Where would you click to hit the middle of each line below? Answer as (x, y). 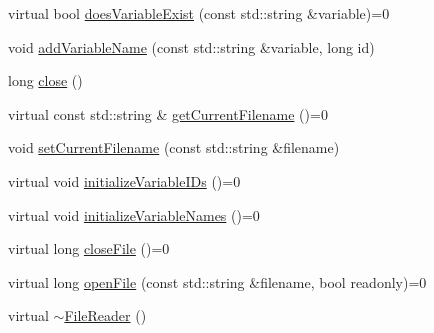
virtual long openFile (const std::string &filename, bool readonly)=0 (217, 281)
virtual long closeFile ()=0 (89, 248)
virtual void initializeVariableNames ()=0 (134, 214)
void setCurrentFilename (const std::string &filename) (174, 147)
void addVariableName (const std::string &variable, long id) (191, 46)
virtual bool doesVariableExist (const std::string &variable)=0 (199, 13)
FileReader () (105, 315)
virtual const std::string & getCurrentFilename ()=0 (168, 113)
